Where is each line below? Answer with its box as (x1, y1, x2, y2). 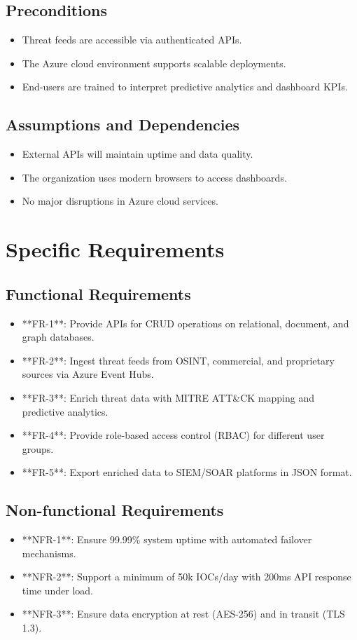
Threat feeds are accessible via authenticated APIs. (22, 32, 242, 47)
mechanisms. (22, 545, 76, 560)
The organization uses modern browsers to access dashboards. (22, 170, 287, 184)
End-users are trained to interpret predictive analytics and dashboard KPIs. (22, 79, 348, 94)
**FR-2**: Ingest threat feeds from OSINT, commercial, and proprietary (22, 353, 335, 367)
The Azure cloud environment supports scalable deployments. (22, 55, 286, 70)
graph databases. (22, 329, 94, 344)
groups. (22, 441, 54, 456)
